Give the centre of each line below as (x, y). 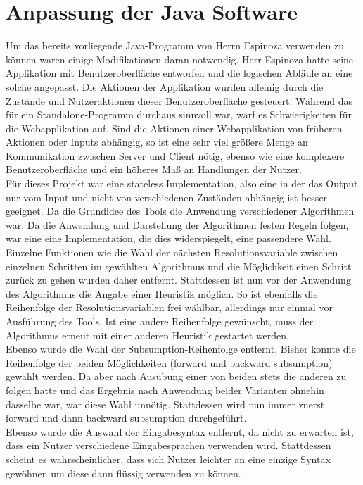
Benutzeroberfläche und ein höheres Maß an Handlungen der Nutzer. (154, 169)
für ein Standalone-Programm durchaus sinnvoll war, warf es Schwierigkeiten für (179, 114)
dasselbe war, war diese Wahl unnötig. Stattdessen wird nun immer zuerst (165, 404)
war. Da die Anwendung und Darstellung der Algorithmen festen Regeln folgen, (177, 224)
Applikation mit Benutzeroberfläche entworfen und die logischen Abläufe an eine (179, 73)
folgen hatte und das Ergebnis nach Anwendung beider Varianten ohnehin (165, 390)
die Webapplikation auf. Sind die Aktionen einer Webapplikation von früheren (174, 128)
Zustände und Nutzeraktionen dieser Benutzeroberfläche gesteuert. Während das (179, 100)
